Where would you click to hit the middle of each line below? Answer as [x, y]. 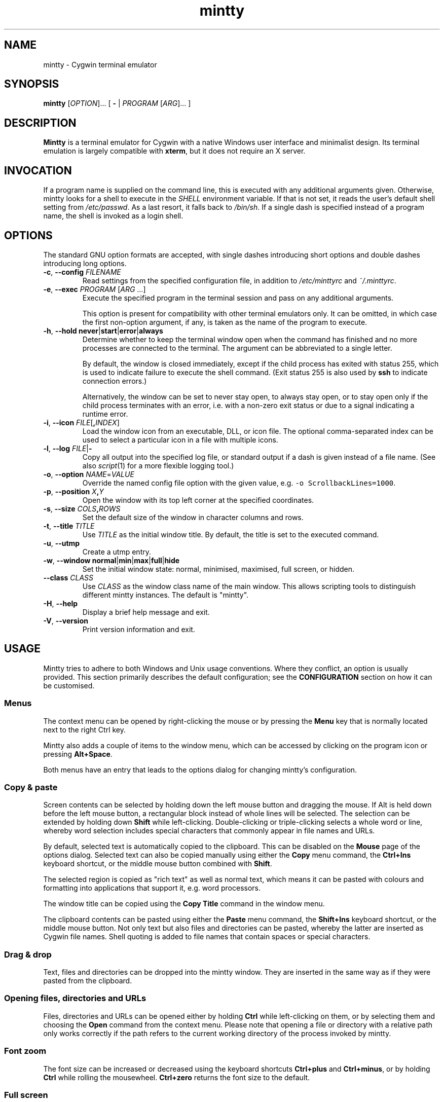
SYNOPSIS [32, 84]
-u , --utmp [62, 543]
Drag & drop [28, 954]
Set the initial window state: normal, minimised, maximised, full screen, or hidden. [218, 569]
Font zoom [25, 1051]
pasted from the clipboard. [88, 981]
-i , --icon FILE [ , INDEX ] [81, 422]
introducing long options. [85, 263]
